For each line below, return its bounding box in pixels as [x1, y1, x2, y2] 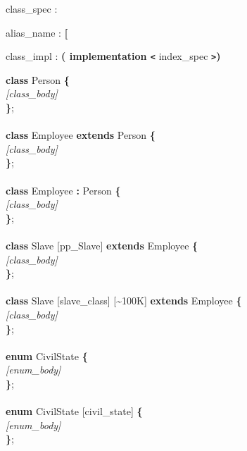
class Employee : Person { [6, 183, 121, 197]
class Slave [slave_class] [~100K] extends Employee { [6, 293, 242, 308]
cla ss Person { [6, 72, 70, 87]
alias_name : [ [6, 25, 68, 39]
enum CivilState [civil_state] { [6, 404, 143, 419]
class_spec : [6, 1, 58, 16]
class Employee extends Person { [6, 128, 156, 142]
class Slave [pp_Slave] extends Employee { [6, 237, 198, 252]
